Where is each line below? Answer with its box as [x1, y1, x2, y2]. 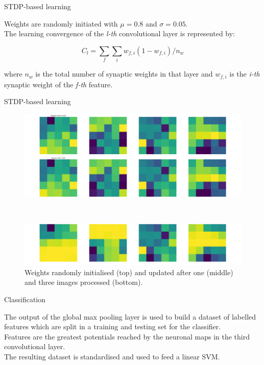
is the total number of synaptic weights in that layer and [35, 68, 213, 79]
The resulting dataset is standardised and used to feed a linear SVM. [4, 351, 220, 361]
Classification [4, 294, 46, 304]
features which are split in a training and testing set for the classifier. [4, 321, 221, 332]
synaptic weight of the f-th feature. [4, 79, 113, 89]
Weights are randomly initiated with [4, 18, 118, 29]
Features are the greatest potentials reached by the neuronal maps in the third [4, 331, 250, 342]
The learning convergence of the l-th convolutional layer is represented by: [4, 28, 235, 39]
